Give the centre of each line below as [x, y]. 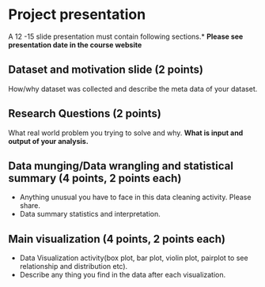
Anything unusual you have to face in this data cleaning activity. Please [135, 197]
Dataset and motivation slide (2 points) [106, 70]
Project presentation [77, 15]
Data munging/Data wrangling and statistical [121, 166]
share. [30, 206]
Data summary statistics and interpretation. [90, 214]
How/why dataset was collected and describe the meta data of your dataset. [133, 89]
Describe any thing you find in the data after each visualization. [123, 275]
